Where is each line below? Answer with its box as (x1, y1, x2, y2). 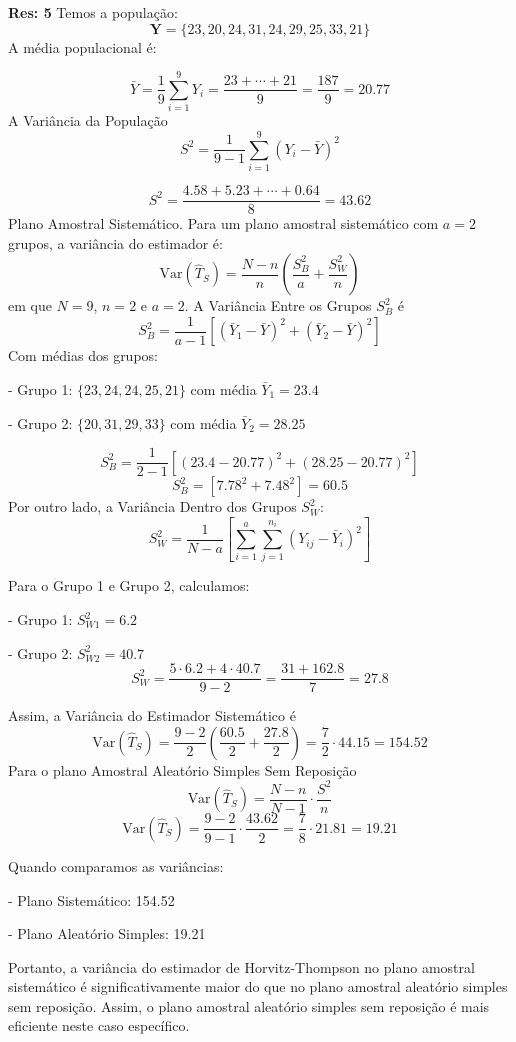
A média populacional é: (8, 36, 157, 57)
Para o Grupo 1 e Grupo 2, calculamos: (8, 575, 250, 596)
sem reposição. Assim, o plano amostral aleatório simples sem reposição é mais (8, 995, 490, 1016)
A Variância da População (8, 110, 168, 131)
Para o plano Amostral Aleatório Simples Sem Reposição (8, 759, 357, 780)
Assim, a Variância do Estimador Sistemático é (8, 705, 296, 726)
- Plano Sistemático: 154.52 (8, 889, 175, 910)
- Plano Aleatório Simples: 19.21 (8, 923, 206, 944)
